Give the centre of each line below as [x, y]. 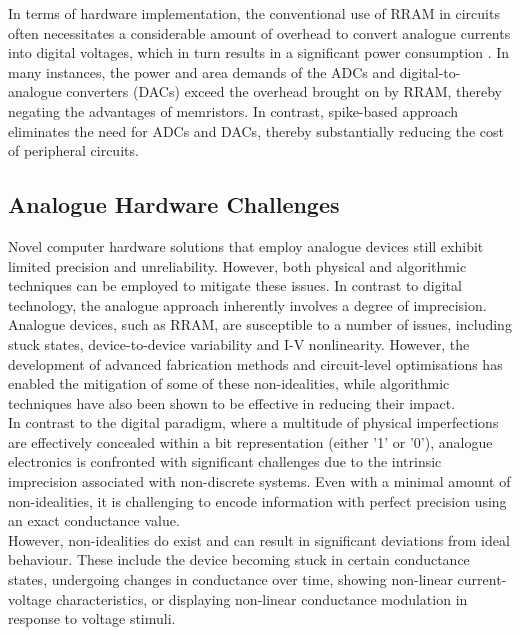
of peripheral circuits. [73, 150]
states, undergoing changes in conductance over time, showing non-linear [230, 579]
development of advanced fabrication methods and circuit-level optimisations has [255, 363]
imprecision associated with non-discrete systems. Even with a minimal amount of [259, 481]
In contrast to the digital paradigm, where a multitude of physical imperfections [253, 422]
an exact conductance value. [94, 520]
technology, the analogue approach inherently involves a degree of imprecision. [247, 304]
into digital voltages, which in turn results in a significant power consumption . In [259, 52]
